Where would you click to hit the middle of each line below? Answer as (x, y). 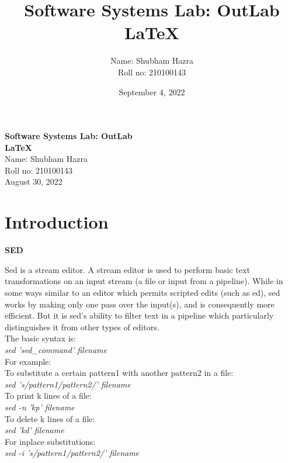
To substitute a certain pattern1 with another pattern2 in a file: (119, 373)
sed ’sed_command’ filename (56, 349)
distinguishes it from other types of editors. (82, 326)
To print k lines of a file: (48, 395)
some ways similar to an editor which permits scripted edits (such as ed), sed (143, 292)
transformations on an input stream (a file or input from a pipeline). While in (144, 281)
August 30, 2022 (34, 182)
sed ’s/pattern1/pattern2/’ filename (68, 384)
